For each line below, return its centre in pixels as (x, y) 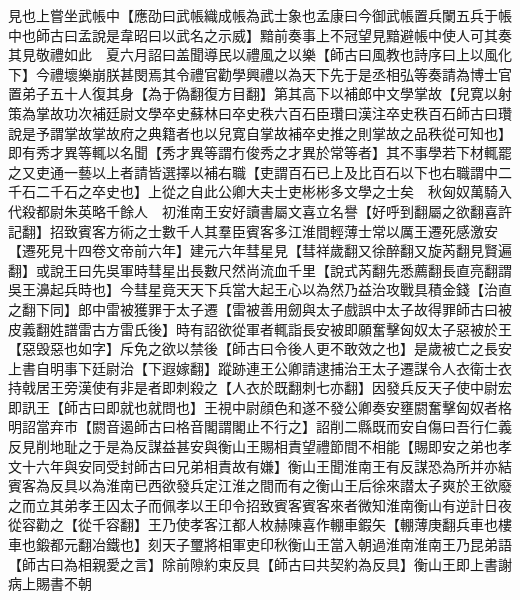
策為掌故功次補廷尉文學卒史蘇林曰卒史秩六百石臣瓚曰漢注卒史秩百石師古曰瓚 (260, 112)
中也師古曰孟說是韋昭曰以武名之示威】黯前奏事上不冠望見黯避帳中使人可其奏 (260, 34)
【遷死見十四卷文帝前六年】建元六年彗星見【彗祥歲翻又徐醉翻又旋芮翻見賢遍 (260, 250)
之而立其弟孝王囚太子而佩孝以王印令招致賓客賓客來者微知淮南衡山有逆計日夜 (260, 504)
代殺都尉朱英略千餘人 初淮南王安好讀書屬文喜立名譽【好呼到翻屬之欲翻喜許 (260, 210)
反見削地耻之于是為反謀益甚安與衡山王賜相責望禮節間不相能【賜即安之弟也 (253, 446)
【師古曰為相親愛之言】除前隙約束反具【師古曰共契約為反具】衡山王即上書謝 (260, 563)
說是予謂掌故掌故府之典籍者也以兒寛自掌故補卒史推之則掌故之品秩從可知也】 (260, 132)
